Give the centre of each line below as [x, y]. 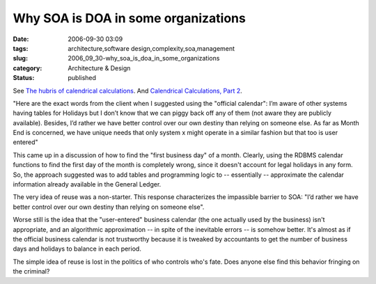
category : [28, 68]
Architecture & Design [99, 68]
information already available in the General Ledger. [87, 184]
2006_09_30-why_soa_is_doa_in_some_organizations [144, 58]
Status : [24, 78]
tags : [21, 48]
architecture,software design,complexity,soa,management [151, 48]
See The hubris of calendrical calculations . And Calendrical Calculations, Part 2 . [128, 90]
